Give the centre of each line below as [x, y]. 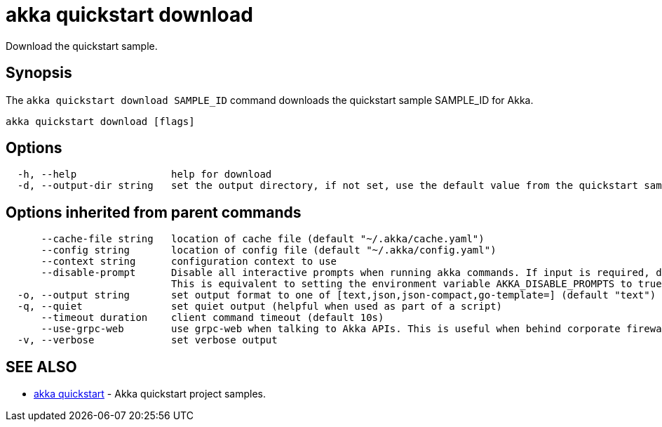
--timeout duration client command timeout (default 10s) [212, 318]
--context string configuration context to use [189, 262]
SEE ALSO [41, 367]
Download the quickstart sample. [82, 46]
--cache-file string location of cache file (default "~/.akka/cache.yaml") [263, 239]
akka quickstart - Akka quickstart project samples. [150, 394]
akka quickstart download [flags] [100, 121]
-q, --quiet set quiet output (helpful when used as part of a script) [260, 307]
